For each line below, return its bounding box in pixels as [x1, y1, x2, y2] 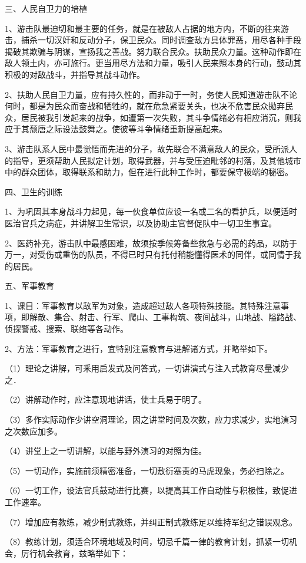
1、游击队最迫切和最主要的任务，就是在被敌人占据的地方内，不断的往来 [5, 22, 281, 34]
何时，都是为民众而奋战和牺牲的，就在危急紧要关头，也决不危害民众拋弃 [5, 100, 285, 112]
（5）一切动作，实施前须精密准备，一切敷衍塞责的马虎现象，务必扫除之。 [5, 464, 289, 476]
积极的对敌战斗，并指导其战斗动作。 [5, 68, 145, 80]
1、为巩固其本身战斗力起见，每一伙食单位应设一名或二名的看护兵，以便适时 [5, 205, 297, 218]
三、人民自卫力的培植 [5, 2, 87, 14]
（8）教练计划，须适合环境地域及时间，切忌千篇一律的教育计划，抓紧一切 [5, 535, 289, 548]
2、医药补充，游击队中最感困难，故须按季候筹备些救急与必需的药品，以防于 [5, 236, 297, 249]
